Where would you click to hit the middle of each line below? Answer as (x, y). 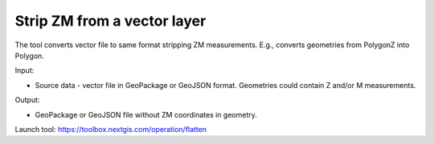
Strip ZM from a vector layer (111, 21)
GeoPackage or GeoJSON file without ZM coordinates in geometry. (146, 114)
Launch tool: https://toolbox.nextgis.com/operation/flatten (111, 129)
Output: (27, 100)
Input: (25, 70)
